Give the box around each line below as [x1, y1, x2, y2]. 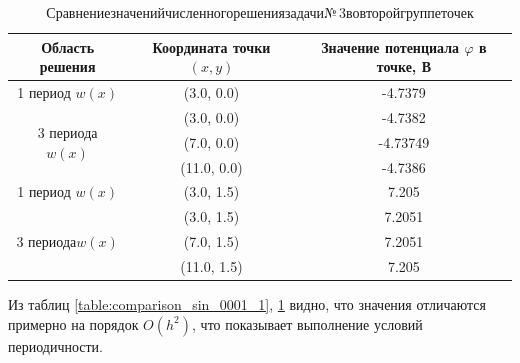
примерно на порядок [8, 313, 139, 334]
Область [41, 36, 95, 57]
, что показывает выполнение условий [192, 313, 423, 334]
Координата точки [152, 36, 271, 57]
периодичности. [8, 335, 104, 356]
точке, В [376, 56, 432, 77]
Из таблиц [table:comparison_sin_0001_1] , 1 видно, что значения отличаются [8, 294, 486, 315]
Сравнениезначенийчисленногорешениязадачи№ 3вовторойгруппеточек [46, 2, 474, 22]
